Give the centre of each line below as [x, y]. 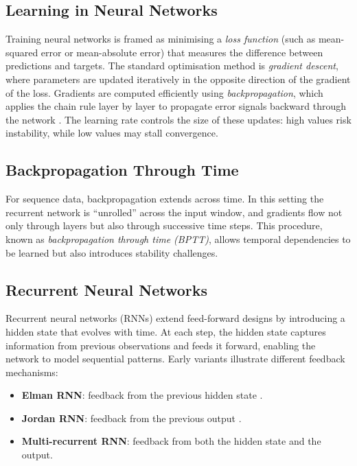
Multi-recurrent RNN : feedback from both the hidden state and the [171, 441]
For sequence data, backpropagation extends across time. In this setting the [165, 199]
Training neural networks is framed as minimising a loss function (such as [161, 39]
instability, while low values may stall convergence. [112, 133]
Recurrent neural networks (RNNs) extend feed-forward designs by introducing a [175, 318]
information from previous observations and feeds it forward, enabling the [161, 345]
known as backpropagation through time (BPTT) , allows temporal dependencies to [178, 238]
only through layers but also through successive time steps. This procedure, [164, 225]
